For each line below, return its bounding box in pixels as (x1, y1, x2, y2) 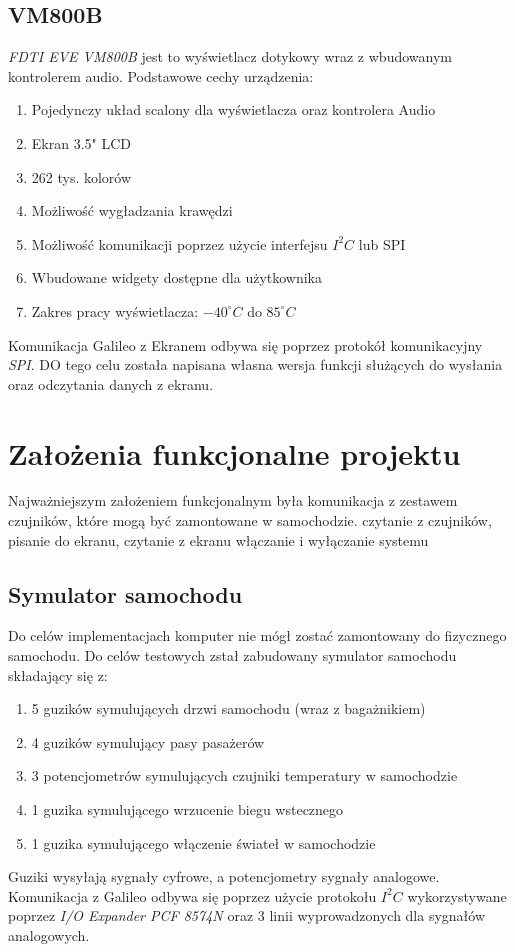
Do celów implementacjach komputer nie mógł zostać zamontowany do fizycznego (8, 625, 507, 646)
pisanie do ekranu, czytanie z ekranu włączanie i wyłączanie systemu (8, 529, 429, 550)
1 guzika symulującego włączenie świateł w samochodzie (31, 832, 376, 853)
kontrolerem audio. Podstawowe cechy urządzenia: (8, 65, 314, 86)
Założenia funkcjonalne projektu (8, 432, 461, 473)
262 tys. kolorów (31, 166, 132, 187)
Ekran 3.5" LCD (31, 132, 132, 153)
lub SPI (358, 233, 406, 254)
